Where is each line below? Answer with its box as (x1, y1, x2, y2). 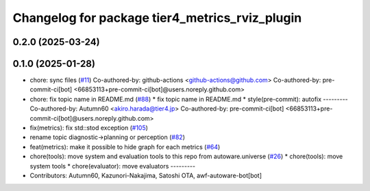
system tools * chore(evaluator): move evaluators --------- (29, 162, 195, 170)
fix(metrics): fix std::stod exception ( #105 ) (29, 123, 149, 132)
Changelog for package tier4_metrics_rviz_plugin (12, 10, 302, 25)
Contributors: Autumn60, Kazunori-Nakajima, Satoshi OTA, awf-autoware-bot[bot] (29, 171, 262, 179)
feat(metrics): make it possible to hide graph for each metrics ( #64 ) (29, 143, 221, 151)
